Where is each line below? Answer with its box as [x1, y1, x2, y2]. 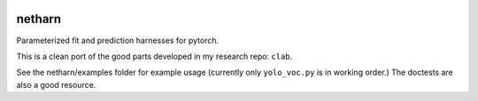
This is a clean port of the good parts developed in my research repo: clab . [16, 51, 293, 61]
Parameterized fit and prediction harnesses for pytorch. [16, 35, 220, 46]
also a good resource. [16, 79, 96, 90]
